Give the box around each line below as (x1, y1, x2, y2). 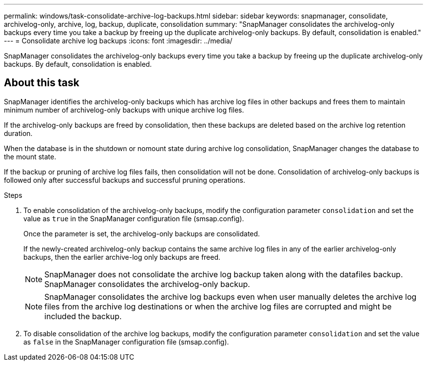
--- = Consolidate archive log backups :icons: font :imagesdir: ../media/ (4, 37, 233, 45)
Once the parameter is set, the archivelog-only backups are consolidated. (23, 229, 260, 238)
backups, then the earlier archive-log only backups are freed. (23, 252, 221, 261)
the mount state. (4, 152, 57, 161)
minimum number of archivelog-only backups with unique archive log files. (4, 105, 244, 114)
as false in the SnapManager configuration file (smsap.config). (23, 337, 229, 346)
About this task (4, 77, 79, 89)
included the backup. (44, 311, 122, 321)
